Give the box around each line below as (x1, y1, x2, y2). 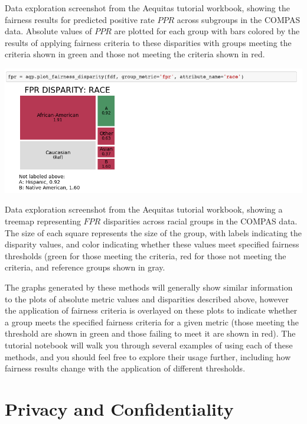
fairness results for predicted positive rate (5, 13, 155, 25)
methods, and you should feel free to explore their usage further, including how (5, 350, 291, 363)
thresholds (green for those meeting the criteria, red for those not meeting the (5, 249, 286, 262)
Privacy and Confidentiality (5, 396, 234, 420)
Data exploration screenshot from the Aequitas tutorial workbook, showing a (5, 203, 283, 216)
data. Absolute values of (5, 25, 92, 37)
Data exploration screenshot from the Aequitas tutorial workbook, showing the (5, 2, 290, 14)
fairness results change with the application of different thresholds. (5, 362, 246, 374)
